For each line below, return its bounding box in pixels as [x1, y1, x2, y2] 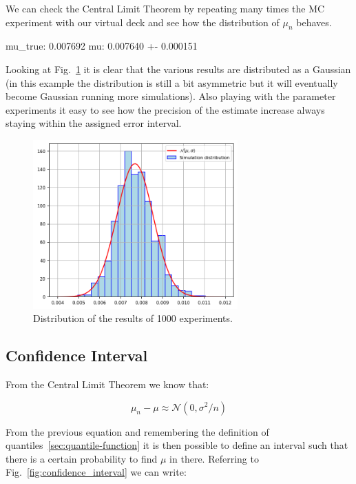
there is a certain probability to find [6, 451, 158, 465]
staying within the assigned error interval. [6, 116, 182, 130]
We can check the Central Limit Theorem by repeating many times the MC [6, 1, 325, 15]
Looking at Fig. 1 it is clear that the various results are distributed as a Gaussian [6, 61, 351, 76]
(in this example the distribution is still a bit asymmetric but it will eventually [6, 75, 338, 90]
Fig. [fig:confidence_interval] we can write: [6, 465, 187, 479]
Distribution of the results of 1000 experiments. [33, 311, 233, 325]
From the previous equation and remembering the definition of [6, 424, 269, 438]
